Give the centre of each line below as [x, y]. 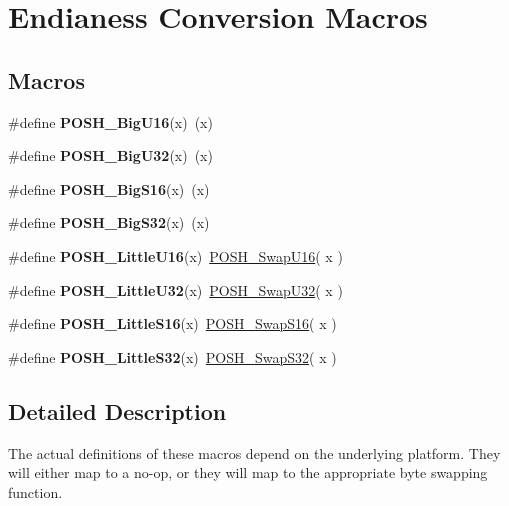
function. [35, 491]
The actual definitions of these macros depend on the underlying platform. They [254, 452]
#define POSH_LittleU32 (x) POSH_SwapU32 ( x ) [175, 289]
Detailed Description [117, 410]
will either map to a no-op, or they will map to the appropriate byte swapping [248, 472]
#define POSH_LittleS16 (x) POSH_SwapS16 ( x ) [172, 323]
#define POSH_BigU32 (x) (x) [110, 155]
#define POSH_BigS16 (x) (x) [109, 188]
